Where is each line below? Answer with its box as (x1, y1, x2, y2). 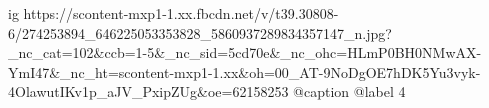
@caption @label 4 (293, 81, 406, 102)
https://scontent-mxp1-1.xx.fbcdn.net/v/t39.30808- (23, 3, 339, 23)
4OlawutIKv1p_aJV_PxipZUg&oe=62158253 (8, 81, 289, 102)
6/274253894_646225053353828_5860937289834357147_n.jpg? (8, 22, 392, 43)
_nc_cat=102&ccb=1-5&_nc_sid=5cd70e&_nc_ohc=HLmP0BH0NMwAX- (8, 42, 482, 63)
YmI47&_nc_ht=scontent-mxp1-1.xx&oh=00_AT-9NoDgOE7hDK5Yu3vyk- (8, 61, 481, 82)
